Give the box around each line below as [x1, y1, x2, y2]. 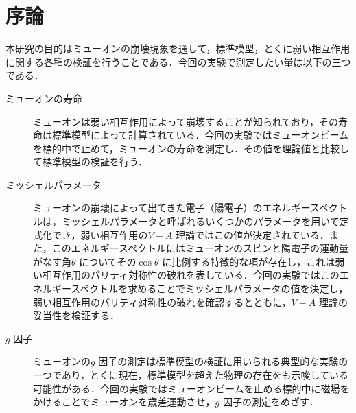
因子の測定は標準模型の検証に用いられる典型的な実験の [98, 354, 348, 368]
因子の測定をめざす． [222, 394, 319, 409]
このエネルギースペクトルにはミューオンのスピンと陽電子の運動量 [51, 241, 349, 255]
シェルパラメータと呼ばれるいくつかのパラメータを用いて [80, 214, 340, 228]
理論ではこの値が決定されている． [176, 227, 329, 241]
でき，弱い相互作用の [51, 227, 148, 241]
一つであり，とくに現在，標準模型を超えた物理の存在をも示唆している [33, 368, 349, 381]
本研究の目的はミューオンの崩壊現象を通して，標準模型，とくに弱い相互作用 [5, 41, 351, 56]
